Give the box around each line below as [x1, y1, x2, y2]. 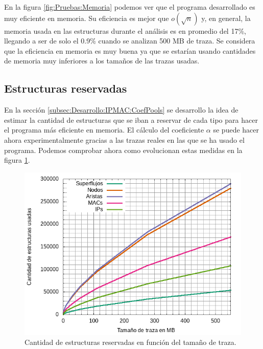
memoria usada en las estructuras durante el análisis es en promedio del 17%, [4, 25, 246, 36]
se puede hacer [213, 124, 259, 135]
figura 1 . [4, 155, 30, 165]
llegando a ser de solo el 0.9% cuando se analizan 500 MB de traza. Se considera [4, 35, 255, 46]
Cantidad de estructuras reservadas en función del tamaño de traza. [25, 337, 236, 347]
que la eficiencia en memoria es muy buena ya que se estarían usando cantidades [4, 45, 256, 56]
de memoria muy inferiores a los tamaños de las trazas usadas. [4, 55, 200, 66]
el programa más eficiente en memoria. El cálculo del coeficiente [4, 124, 204, 135]
